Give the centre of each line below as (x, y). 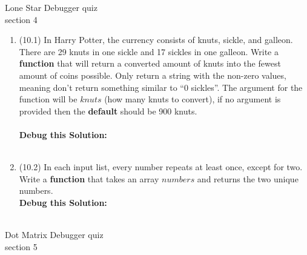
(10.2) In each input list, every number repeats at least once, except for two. (161, 167)
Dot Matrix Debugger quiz (54, 235)
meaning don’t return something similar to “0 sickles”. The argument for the (161, 87)
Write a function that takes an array (89, 178)
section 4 (21, 19)
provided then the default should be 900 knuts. (108, 111)
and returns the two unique (248, 178)
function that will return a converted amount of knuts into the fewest (150, 63)
